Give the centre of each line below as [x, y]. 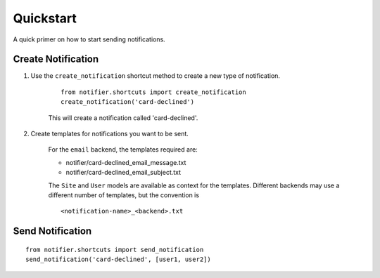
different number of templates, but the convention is [124, 195]
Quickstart [45, 18]
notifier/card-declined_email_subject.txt [123, 173]
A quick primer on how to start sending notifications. [89, 39]
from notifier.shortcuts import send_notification [115, 250]
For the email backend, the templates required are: [123, 150]
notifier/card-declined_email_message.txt [126, 162]
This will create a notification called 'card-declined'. [123, 118]
